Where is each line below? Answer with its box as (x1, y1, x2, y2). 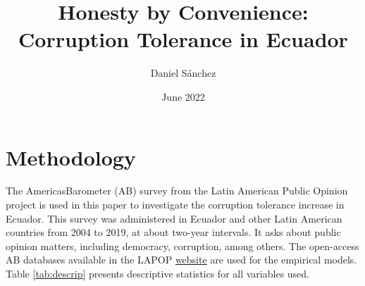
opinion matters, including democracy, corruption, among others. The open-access (6, 238, 359, 253)
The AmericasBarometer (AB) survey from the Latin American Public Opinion (6, 183, 348, 198)
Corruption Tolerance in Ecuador (18, 25, 348, 54)
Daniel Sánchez (150, 66, 216, 80)
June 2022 (161, 89, 205, 104)
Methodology (6, 142, 136, 171)
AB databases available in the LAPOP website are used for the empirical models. (6, 252, 357, 267)
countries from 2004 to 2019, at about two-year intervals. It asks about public (6, 225, 341, 240)
